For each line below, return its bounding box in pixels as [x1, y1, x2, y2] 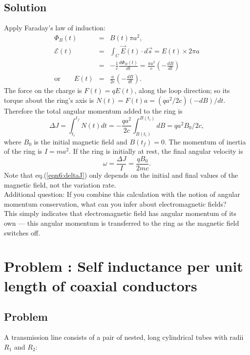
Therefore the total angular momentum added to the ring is [4, 105, 183, 116]
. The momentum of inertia [164, 136, 246, 146]
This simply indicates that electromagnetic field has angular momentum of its [4, 208, 237, 218]
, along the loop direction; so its [134, 85, 230, 95]
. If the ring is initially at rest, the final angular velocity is [69, 146, 243, 156]
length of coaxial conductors [4, 275, 197, 295]
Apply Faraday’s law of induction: [4, 23, 106, 33]
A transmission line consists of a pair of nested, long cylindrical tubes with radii [4, 331, 244, 342]
